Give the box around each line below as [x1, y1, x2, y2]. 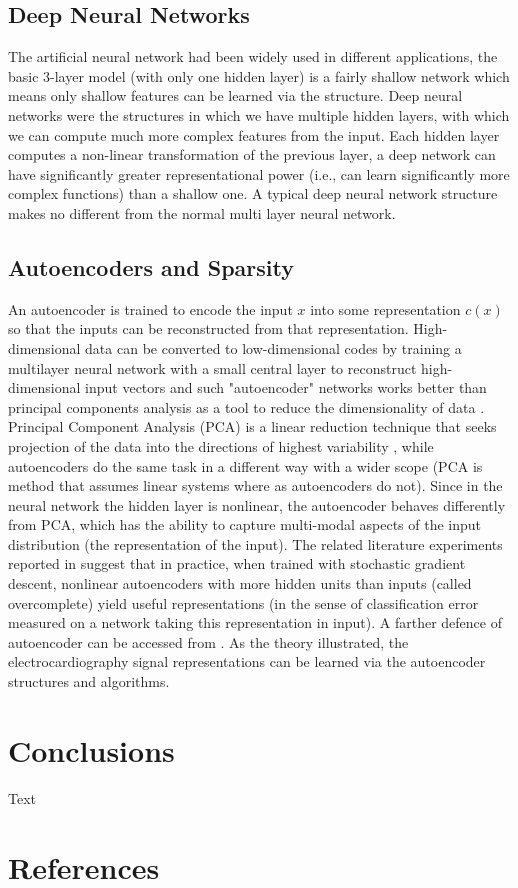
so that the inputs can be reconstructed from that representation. [8, 318, 409, 339]
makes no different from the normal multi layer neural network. [8, 202, 396, 223]
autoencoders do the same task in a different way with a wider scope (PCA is [8, 455, 483, 476]
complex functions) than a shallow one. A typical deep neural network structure [8, 183, 498, 204]
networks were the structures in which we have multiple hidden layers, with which [8, 104, 510, 125]
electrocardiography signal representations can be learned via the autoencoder [8, 651, 486, 672]
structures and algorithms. [8, 671, 170, 692]
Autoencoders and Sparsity [8, 251, 294, 282]
